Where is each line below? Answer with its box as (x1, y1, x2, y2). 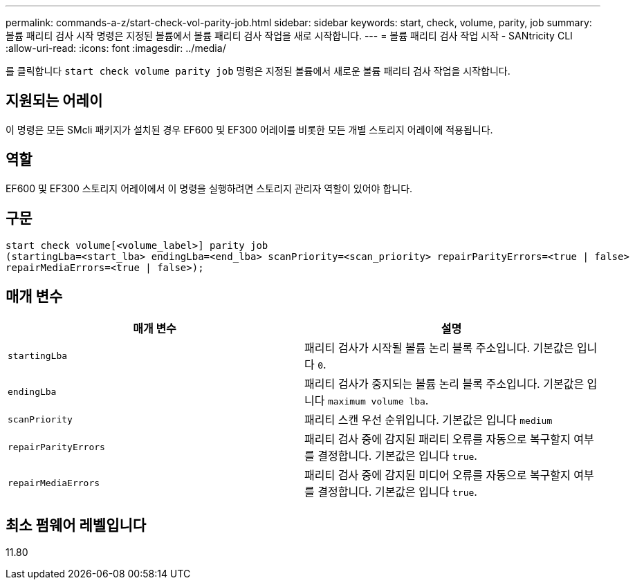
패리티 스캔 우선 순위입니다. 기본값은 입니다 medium (304, 413, 553, 427)
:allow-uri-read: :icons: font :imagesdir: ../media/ (6, 42, 226, 54)
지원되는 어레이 (6, 92, 103, 110)
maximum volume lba (327, 396, 425, 407)
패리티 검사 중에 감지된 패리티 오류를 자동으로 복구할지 (304, 432, 571, 447)
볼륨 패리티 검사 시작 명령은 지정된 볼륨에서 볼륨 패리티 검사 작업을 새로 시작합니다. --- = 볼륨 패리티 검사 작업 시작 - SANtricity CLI (6, 30, 573, 41)
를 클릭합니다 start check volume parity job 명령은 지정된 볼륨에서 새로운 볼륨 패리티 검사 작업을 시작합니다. (6, 65, 510, 77)
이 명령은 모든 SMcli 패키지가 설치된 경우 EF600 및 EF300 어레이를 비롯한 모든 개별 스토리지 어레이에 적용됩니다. (6, 123, 493, 136)
